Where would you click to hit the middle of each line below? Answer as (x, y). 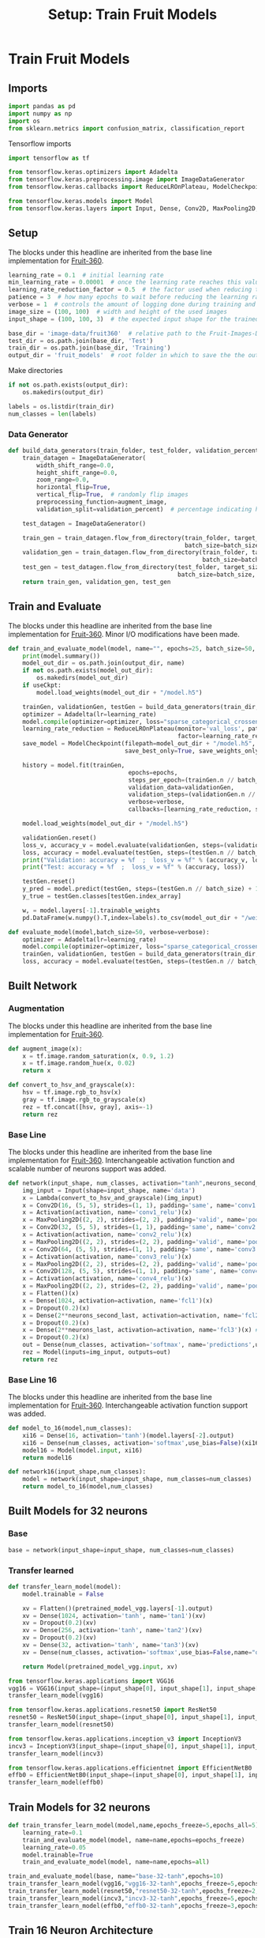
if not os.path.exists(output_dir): (68, 385)
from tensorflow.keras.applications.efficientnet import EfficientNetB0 (130, 1768)
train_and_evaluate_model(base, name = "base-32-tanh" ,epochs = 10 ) (116, 1876)
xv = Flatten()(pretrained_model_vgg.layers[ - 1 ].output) (118, 1608)
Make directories (35, 371)
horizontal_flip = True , (74, 488)
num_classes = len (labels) (52, 414)
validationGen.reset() (60, 838)
